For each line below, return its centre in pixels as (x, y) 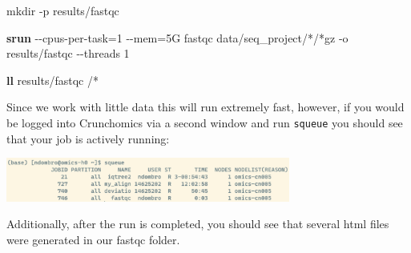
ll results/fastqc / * (52, 80)
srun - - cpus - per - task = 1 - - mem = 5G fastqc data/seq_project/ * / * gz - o (177, 37)
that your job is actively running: (88, 138)
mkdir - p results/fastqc (63, 10)
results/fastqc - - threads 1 (68, 53)
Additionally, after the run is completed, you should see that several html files (198, 224)
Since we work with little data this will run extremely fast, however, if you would (205, 107)
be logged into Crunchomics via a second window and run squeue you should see (205, 122)
